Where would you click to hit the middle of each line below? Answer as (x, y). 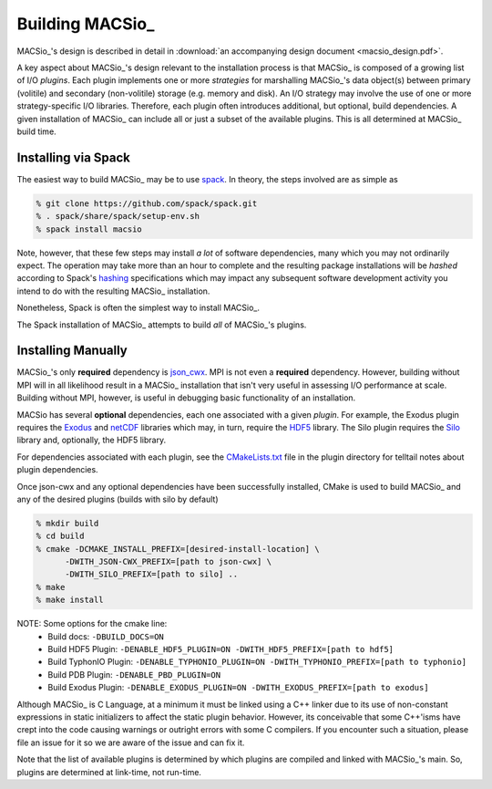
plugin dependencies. (58, 470)
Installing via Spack (74, 157)
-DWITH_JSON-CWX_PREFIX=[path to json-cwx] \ (169, 562)
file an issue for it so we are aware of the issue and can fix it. (131, 742)
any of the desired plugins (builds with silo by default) (118, 499)
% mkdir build (67, 523)
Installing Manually (72, 351)
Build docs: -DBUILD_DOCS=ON (106, 636)
